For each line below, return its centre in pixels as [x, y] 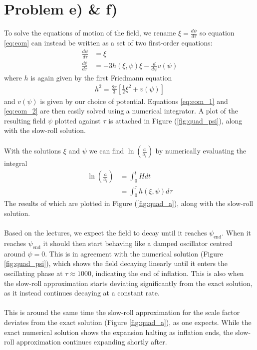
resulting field [25, 120]
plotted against [78, 120]
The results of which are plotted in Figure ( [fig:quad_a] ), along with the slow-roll [129, 203]
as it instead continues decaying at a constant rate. [82, 293]
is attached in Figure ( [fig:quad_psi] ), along [175, 120]
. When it [237, 233]
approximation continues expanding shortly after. [92, 342]
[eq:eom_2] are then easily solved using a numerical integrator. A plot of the [121, 111]
